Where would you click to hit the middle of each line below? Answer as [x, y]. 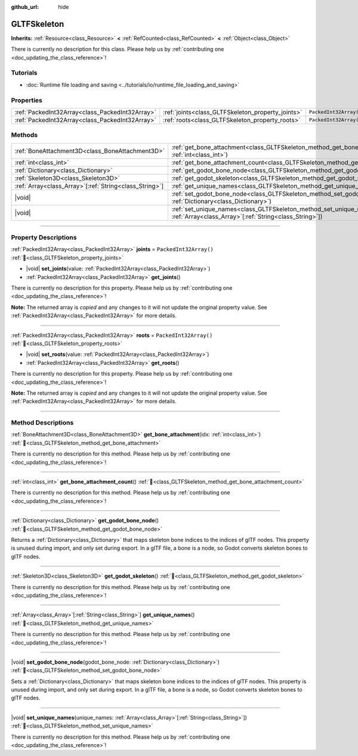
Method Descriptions [42, 423]
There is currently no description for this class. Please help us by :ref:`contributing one [118, 49]
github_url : [25, 7]
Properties [27, 100]
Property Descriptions [44, 237]
